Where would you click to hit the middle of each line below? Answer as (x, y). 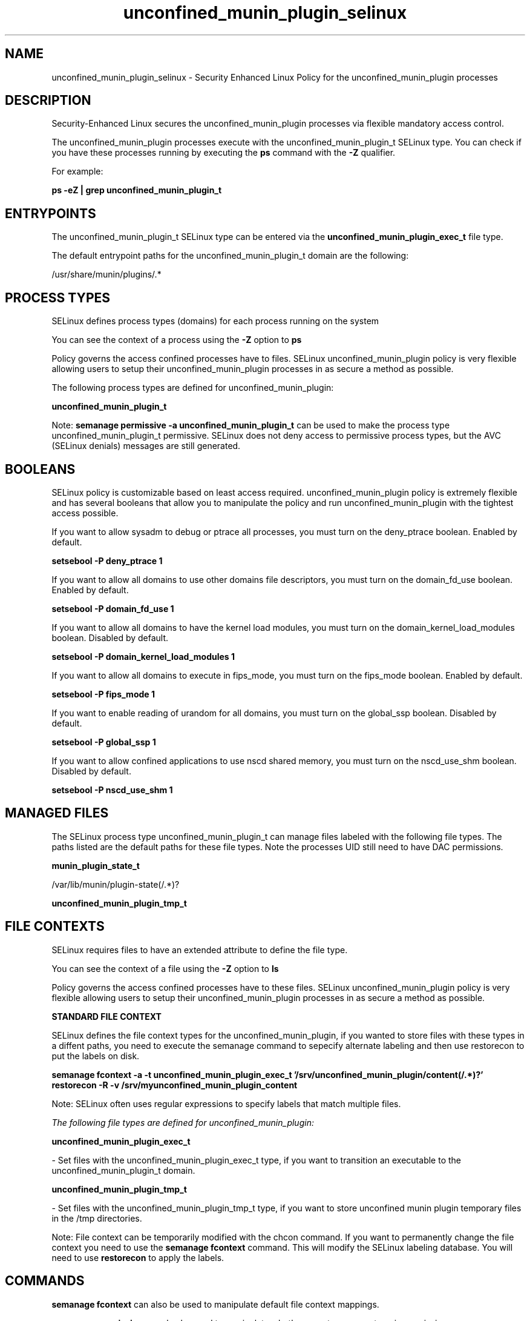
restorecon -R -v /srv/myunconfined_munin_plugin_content (175, 1085)
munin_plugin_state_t (96, 865)
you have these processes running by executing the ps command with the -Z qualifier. (224, 153)
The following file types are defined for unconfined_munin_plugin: (183, 1122)
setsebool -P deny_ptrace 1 (107, 561)
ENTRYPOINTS (51, 213)
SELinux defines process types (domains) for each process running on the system (215, 321)
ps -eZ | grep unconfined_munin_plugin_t (137, 190)
